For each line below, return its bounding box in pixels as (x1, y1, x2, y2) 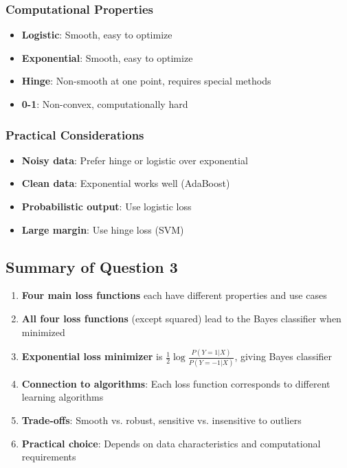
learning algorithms (21, 390, 104, 404)
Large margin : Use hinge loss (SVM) (21, 222, 184, 236)
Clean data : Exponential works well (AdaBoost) (21, 176, 230, 190)
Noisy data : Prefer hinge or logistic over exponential (21, 153, 248, 167)
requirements (21, 449, 76, 464)
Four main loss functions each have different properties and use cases (21, 288, 327, 302)
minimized (21, 324, 65, 339)
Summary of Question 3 (5, 256, 178, 277)
